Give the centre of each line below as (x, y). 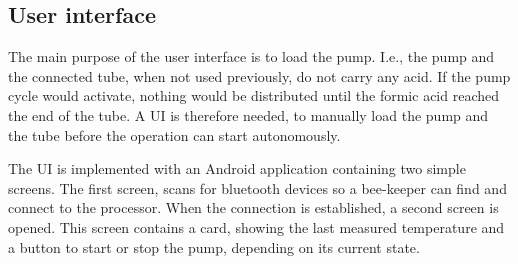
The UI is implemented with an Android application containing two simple (237, 168)
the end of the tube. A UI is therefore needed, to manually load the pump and (248, 114)
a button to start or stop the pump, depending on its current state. (214, 246)
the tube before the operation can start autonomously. (174, 134)
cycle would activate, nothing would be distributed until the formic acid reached (253, 95)
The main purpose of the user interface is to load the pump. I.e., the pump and (251, 56)
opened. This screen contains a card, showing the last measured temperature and (256, 226)
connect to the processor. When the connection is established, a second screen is (253, 207)
